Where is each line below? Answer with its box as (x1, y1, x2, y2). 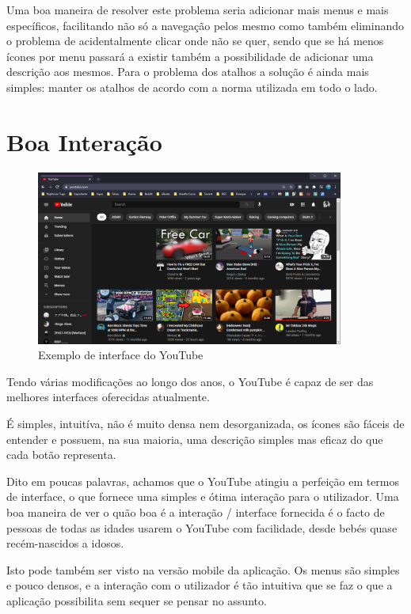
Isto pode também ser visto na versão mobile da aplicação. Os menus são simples (6, 561, 400, 578)
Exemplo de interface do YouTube (38, 347, 204, 363)
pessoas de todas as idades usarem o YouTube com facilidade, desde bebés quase (6, 519, 398, 536)
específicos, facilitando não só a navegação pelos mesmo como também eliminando (6, 17, 404, 33)
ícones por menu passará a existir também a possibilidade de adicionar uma (6, 47, 374, 64)
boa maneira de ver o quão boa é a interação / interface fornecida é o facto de (6, 503, 385, 520)
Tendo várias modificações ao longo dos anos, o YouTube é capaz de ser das (6, 373, 374, 389)
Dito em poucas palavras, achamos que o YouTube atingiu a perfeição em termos (6, 472, 400, 489)
